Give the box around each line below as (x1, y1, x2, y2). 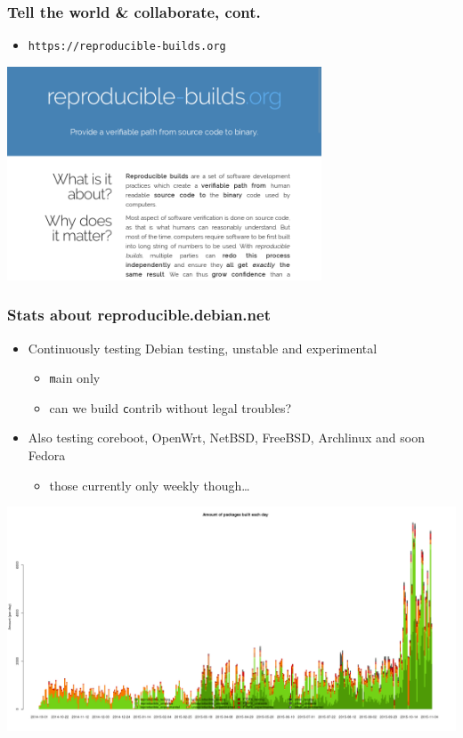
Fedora (28, 446, 66, 465)
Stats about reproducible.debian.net (7, 304, 271, 326)
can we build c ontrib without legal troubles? (49, 398, 292, 417)
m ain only (49, 369, 101, 387)
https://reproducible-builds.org (28, 40, 226, 53)
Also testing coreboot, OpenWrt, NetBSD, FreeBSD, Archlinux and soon (28, 428, 425, 447)
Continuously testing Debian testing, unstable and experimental (28, 338, 378, 357)
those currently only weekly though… (49, 475, 250, 494)
